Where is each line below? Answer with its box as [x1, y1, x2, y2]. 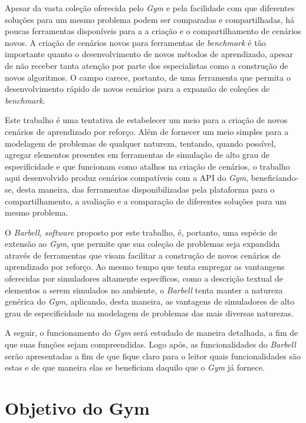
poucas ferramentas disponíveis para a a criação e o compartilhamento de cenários [5, 25, 301, 37]
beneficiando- [251, 171, 299, 184]
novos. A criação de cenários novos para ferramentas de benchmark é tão [5, 36, 266, 48]
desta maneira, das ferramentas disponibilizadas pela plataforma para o [17, 183, 275, 195]
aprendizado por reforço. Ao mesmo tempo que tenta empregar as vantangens [5, 260, 285, 273]
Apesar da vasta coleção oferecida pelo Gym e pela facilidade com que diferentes [5, 2, 295, 14]
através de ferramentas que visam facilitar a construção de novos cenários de [5, 249, 281, 261]
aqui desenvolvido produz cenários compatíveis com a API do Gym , [5, 171, 249, 184]
